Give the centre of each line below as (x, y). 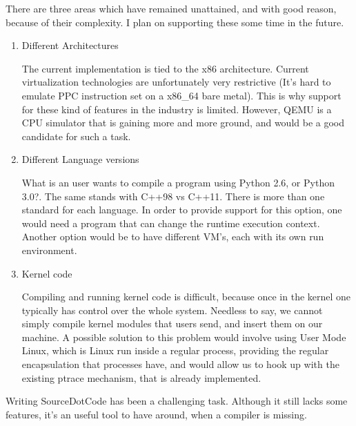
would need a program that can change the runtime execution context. (171, 223)
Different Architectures (70, 45)
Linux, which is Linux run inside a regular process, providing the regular (175, 350)
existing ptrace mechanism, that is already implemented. (141, 377)
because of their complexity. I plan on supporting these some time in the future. (175, 22)
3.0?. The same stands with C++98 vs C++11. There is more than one (173, 196)
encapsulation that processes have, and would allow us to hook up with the (180, 364)
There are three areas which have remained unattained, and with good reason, (171, 8)
